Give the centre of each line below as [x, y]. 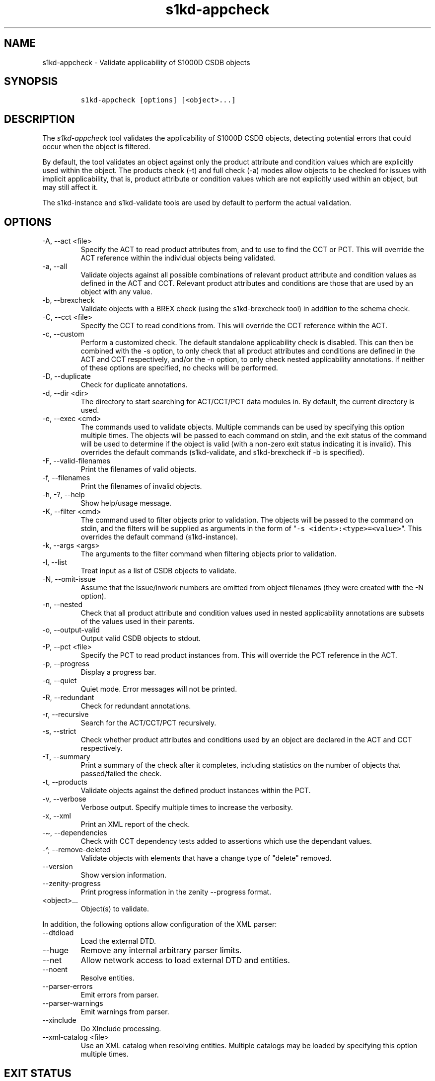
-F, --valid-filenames [76, 461]
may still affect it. [70, 187]
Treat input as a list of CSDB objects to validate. [158, 571]
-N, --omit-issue [69, 579]
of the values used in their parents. [138, 622]
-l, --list [55, 562]
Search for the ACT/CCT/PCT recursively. [148, 723]
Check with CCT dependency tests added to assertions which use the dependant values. [226, 841]
